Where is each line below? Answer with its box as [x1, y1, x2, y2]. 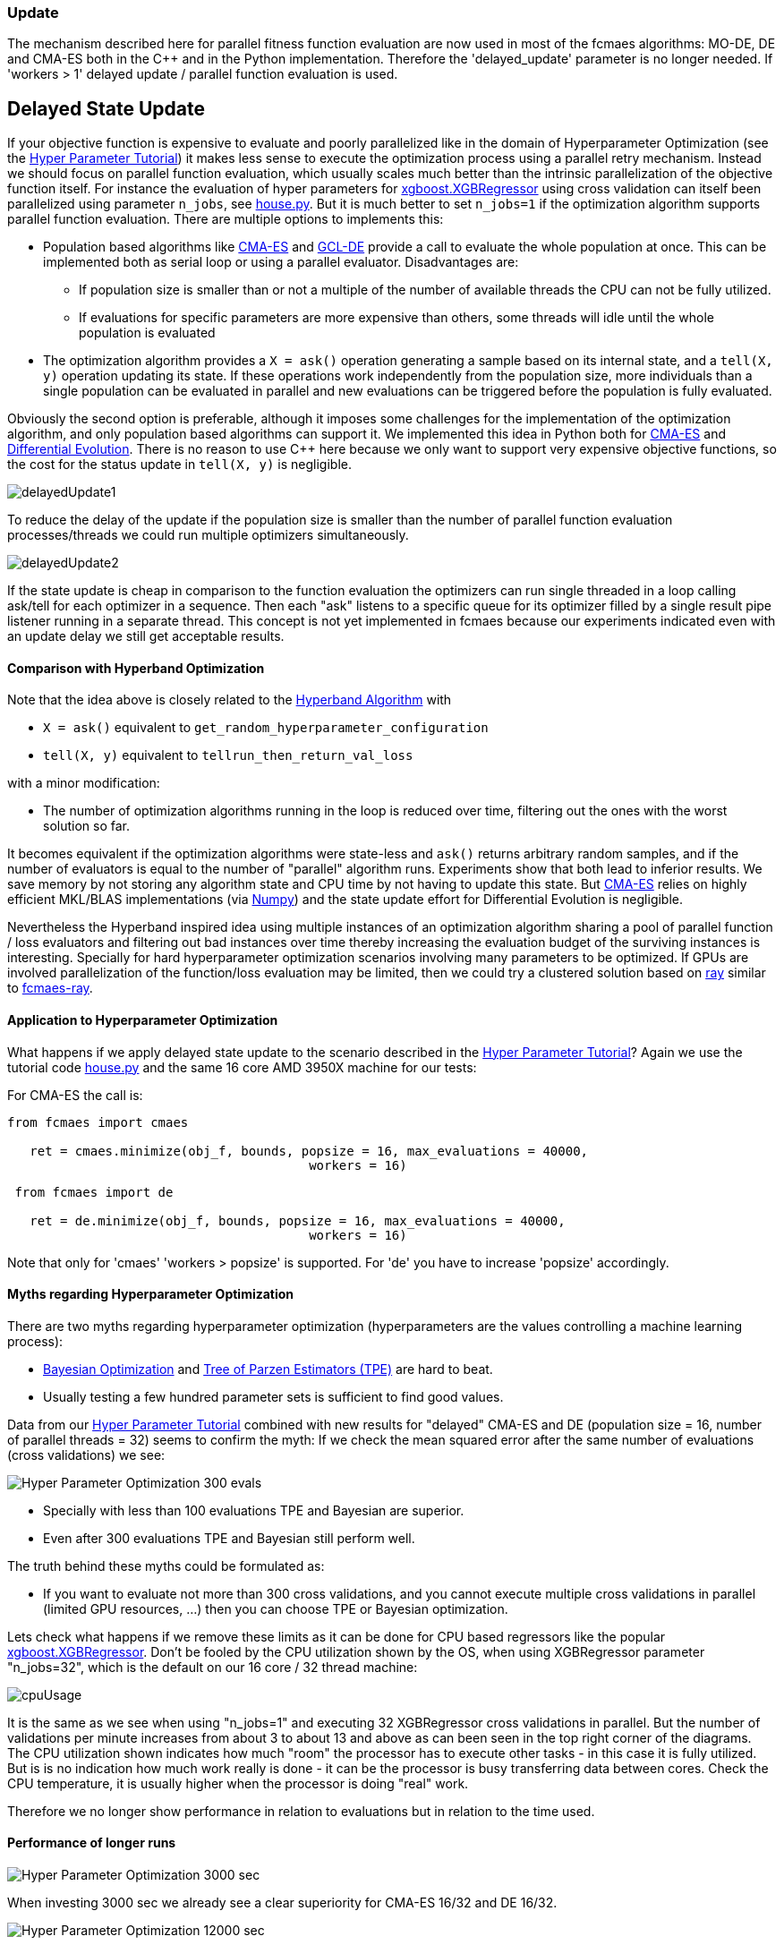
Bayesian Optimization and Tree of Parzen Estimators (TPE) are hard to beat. [43, 1361, 493, 1377]
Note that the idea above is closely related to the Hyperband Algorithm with [7, 692, 452, 708]
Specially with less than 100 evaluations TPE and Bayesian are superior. [43, 1502, 464, 1518]
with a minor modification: [7, 775, 160, 791]
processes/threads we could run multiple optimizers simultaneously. [7, 527, 409, 543]
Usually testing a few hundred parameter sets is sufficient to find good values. [43, 1388, 504, 1404]
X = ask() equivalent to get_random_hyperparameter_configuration [43, 720, 489, 736]
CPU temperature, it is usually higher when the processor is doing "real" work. [7, 1775, 469, 1791]
